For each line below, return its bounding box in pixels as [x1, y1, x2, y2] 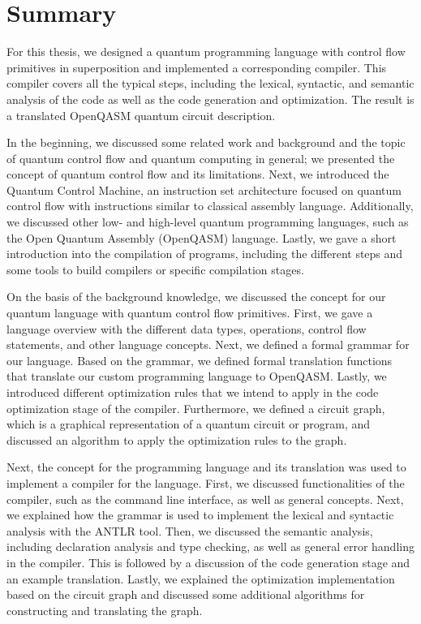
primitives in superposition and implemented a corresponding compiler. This [6, 58, 387, 75]
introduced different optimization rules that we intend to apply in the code [6, 384, 379, 400]
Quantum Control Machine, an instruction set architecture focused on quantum [6, 181, 402, 198]
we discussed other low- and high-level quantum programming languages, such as [6, 213, 409, 230]
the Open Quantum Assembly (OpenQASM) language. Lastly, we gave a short [6, 229, 397, 246]
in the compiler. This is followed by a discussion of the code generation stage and [6, 553, 410, 570]
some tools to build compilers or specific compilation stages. [6, 260, 304, 278]
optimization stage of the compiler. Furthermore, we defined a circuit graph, [6, 399, 385, 416]
